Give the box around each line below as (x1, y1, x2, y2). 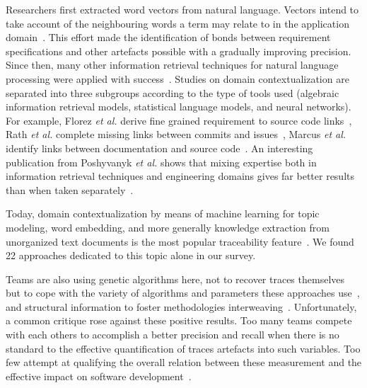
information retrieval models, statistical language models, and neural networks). (6, 99, 351, 114)
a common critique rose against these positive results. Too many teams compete (6, 313, 352, 328)
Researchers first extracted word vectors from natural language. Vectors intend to (6, 2, 359, 16)
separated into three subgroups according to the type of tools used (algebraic (6, 85, 339, 100)
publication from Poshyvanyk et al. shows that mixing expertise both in (6, 154, 317, 169)
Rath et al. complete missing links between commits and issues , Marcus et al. (6, 127, 346, 142)
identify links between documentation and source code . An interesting (6, 140, 313, 155)
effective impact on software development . (6, 368, 192, 383)
